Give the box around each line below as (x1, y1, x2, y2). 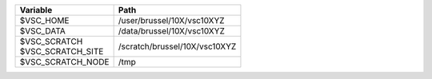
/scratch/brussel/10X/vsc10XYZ (118, 41, 237, 52)
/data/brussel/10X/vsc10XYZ (118, 26, 226, 36)
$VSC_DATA (19, 26, 66, 36)
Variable (19, 5, 53, 15)
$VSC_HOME (19, 15, 70, 26)
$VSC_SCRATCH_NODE (19, 57, 110, 67)
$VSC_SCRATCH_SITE (19, 46, 104, 57)
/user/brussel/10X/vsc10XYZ (118, 15, 225, 26)
